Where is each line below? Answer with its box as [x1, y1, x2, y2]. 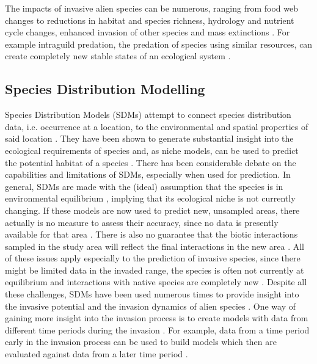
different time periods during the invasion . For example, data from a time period [5, 323, 310, 336]
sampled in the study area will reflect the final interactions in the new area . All [5, 239, 304, 252]
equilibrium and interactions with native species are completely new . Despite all [5, 275, 307, 288]
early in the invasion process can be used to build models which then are [5, 335, 277, 348]
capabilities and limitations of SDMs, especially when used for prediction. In [5, 168, 291, 181]
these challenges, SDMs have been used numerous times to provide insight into [5, 288, 299, 300]
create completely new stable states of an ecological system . [5, 49, 231, 62]
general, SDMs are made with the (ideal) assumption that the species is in [5, 180, 283, 192]
